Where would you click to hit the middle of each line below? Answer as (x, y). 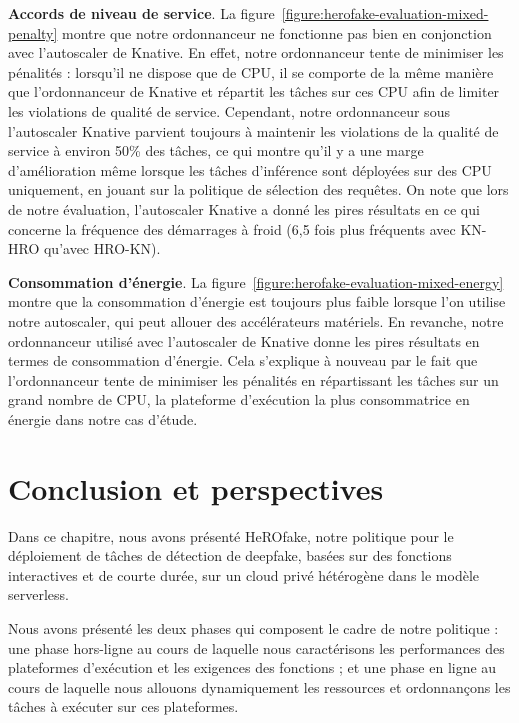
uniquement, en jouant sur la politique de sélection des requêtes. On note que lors (258, 189)
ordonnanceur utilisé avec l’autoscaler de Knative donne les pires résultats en (244, 340)
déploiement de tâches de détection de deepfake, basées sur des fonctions (230, 555)
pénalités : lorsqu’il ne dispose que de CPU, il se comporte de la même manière (251, 71)
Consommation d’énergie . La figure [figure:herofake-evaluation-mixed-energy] (256, 281)
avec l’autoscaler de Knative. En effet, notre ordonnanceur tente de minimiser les (256, 52)
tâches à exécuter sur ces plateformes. (123, 706)
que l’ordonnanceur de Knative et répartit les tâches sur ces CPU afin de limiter (254, 91)
